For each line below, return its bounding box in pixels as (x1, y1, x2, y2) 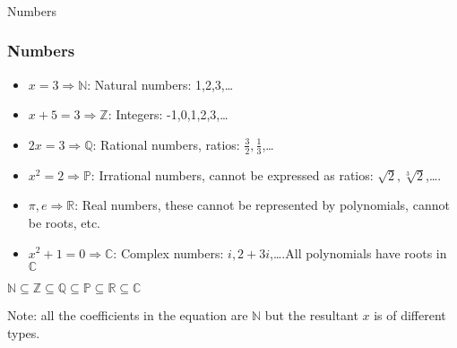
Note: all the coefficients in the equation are (7, 306, 248, 325)
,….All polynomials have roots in (270, 243, 447, 262)
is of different (374, 306, 446, 325)
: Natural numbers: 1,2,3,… (87, 74, 234, 93)
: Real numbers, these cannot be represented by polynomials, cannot (74, 196, 450, 214)
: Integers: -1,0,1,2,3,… (108, 105, 228, 124)
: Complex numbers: (113, 243, 224, 262)
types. (7, 323, 40, 342)
